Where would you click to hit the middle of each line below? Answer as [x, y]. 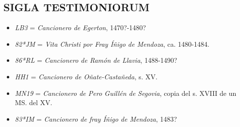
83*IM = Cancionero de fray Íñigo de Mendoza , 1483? [96, 118]
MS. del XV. [34, 102]
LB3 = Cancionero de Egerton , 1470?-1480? [80, 27]
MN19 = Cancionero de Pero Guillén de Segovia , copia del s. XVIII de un [126, 93]
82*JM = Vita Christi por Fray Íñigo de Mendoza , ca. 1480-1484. [112, 44]
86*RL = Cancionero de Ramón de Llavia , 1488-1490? [96, 60]
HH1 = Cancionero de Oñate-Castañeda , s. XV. [86, 76]
